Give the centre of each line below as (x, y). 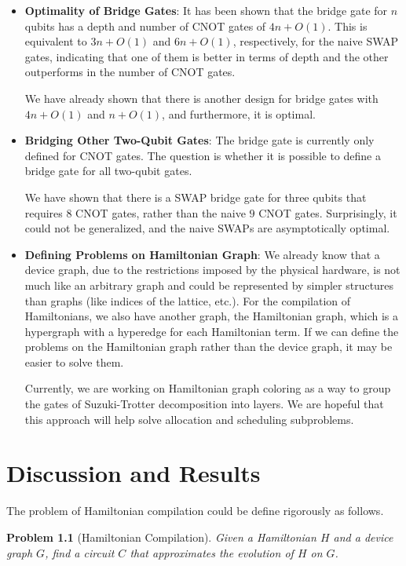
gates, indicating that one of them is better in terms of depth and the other (207, 56)
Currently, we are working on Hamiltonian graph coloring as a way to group (208, 388)
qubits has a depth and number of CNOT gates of (145, 26)
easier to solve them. (74, 362)
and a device (363, 537)
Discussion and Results (134, 473)
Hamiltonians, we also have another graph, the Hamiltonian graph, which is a (211, 316)
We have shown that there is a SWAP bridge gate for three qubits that (196, 197)
